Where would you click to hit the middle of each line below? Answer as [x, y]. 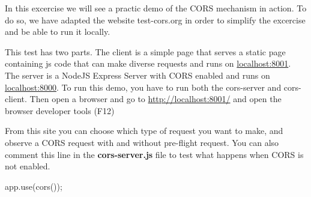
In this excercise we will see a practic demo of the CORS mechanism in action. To [156, 8]
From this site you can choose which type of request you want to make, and [144, 131]
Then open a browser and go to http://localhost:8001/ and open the [155, 99]
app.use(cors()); [34, 186]
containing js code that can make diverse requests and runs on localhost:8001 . [148, 63]
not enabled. [28, 166]
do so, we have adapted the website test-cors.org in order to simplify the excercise [155, 20]
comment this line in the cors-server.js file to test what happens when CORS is [154, 154]
